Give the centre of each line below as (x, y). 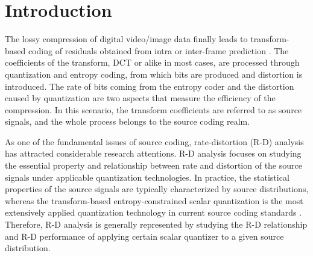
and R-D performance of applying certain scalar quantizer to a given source (144, 236)
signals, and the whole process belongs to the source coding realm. (128, 121)
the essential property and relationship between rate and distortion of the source (153, 165)
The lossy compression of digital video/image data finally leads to (126, 39)
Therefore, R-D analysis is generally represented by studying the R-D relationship (156, 224)
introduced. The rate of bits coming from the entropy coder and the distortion (150, 86)
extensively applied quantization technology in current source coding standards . (153, 212)
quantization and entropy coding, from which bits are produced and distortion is (154, 74)
